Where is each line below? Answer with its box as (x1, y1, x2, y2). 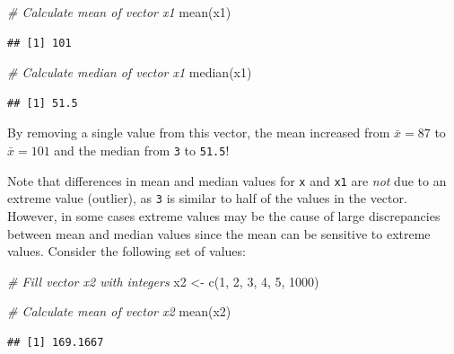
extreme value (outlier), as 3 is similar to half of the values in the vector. (7, 189, 407, 208)
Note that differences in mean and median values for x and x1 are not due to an (7, 171, 447, 190)
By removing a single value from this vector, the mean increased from (7, 123, 390, 142)
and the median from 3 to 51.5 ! (54, 140, 230, 159)
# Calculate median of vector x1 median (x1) (7, 63, 252, 82)
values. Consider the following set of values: (7, 242, 246, 261)
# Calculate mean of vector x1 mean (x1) (7, 3, 231, 21)
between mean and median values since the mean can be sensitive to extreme (7, 224, 431, 243)
